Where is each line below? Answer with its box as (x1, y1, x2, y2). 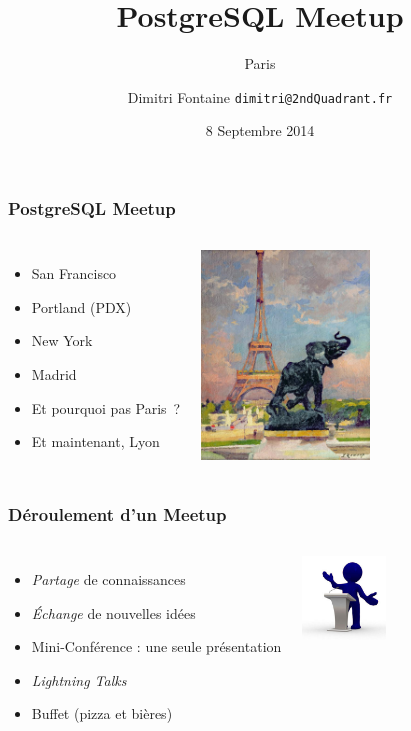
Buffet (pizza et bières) (31, 703, 173, 724)
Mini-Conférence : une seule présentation (31, 636, 282, 657)
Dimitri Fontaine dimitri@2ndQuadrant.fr (127, 86, 393, 107)
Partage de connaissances (31, 569, 186, 590)
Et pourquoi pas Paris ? (31, 397, 181, 418)
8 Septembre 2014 (205, 120, 315, 141)
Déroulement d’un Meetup (8, 501, 227, 526)
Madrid (31, 364, 77, 385)
